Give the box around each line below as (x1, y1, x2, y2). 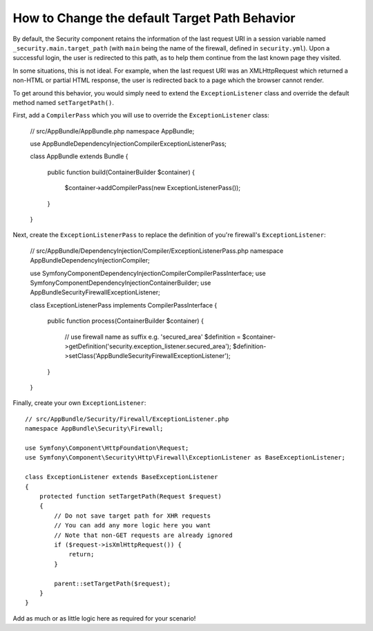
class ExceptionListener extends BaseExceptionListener (25, 473, 218, 481)
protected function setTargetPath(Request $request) (39, 493, 222, 500)
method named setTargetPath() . (12, 98, 114, 106)
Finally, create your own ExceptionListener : (12, 399, 146, 407)
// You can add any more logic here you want (54, 522, 211, 529)
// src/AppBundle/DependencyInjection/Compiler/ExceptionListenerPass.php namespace (30, 246, 284, 255)
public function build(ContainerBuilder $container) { (47, 168, 195, 176)
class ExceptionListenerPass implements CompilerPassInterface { (30, 301, 218, 309)
